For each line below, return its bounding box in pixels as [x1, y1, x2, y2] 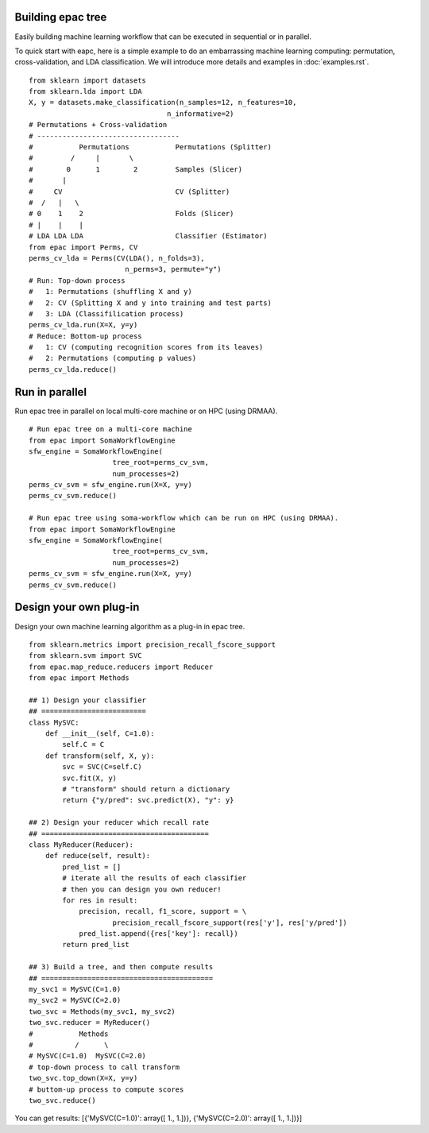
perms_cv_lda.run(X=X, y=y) [29, 320, 138, 330]
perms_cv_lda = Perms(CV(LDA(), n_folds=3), [29, 253, 206, 262]
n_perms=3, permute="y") [124, 265, 222, 274]
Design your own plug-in [14, 601, 140, 614]
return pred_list [62, 940, 130, 949]
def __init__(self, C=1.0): [44, 729, 155, 738]
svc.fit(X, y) [62, 773, 118, 783]
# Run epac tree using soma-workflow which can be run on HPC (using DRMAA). [29, 513, 339, 523]
